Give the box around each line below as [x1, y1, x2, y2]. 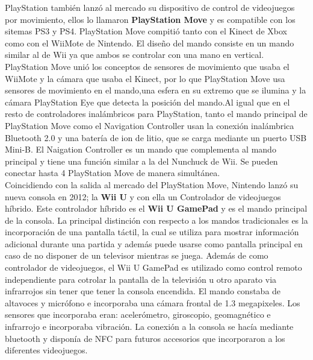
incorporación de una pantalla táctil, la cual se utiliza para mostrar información [5, 226, 299, 238]
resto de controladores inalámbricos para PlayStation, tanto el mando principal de [5, 107, 308, 120]
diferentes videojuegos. [5, 344, 88, 356]
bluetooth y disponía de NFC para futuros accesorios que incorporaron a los [5, 332, 285, 344]
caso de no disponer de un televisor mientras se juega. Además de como [5, 249, 268, 262]
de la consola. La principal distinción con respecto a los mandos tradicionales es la [5, 213, 308, 226]
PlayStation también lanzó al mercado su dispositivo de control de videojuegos [5, 1, 295, 13]
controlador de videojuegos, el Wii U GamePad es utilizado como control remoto [5, 261, 302, 274]
